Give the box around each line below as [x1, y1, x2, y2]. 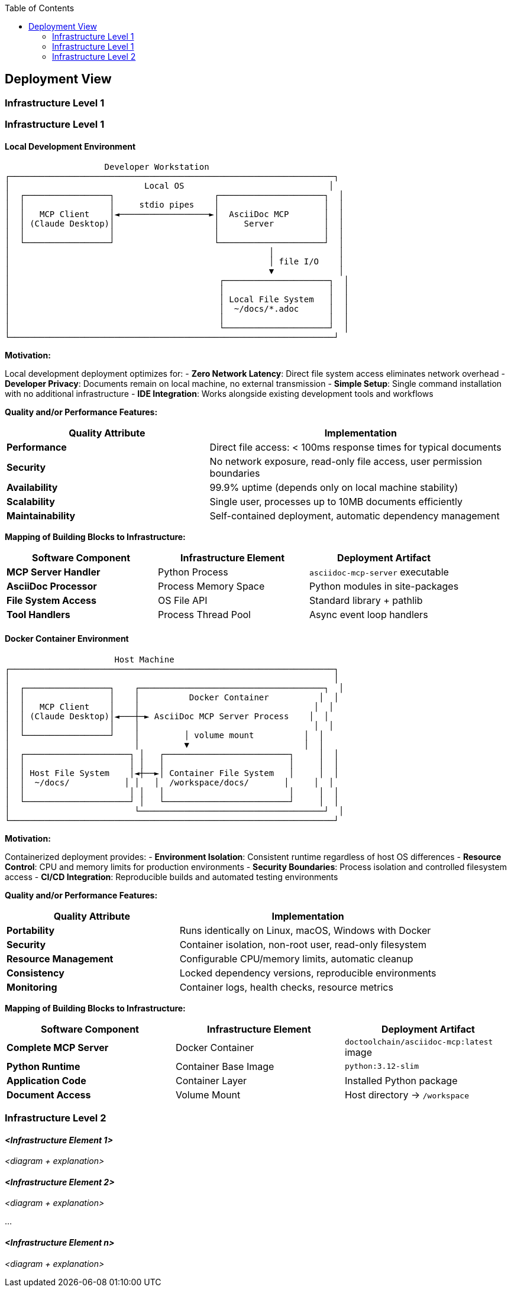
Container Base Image [175, 1060, 274, 1072]
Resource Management [7, 952, 114, 965]
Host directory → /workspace [344, 1088, 470, 1101]
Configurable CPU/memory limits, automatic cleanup [179, 952, 413, 965]
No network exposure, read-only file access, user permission [209, 455, 482, 468]
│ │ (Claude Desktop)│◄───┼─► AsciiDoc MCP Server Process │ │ [5, 711, 329, 721]
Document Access [7, 1088, 91, 1101]
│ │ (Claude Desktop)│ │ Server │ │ [5, 219, 344, 229]
